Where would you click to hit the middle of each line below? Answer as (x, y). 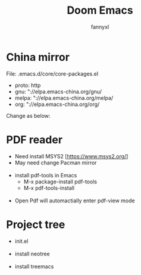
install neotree (32, 254)
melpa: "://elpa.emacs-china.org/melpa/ (64, 98)
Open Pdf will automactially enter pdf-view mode (75, 201)
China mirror (38, 57)
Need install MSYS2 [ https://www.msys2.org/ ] (71, 156)
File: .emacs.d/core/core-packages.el (52, 74)
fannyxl (100, 27)
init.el (21, 241)
